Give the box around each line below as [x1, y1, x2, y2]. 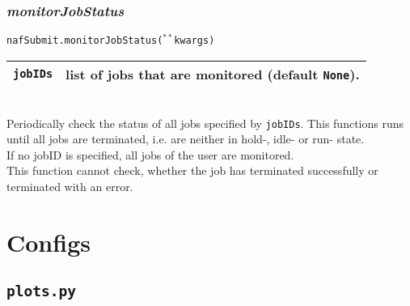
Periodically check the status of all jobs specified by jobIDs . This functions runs [6, 114, 404, 131]
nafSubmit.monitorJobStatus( [6, 35, 163, 47]
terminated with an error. [6, 177, 133, 194]
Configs [6, 225, 91, 258]
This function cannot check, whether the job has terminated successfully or [6, 162, 378, 179]
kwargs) [174, 35, 215, 47]
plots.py [6, 283, 76, 300]
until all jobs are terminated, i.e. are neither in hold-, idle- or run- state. [6, 130, 365, 147]
